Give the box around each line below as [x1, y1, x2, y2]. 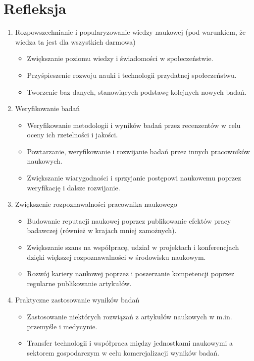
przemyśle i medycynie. [27, 321, 98, 331]
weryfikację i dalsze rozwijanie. [27, 182, 120, 192]
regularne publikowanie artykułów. [27, 278, 132, 288]
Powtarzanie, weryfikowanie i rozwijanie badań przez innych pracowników [27, 146, 250, 156]
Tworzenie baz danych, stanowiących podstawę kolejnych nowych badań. [27, 86, 247, 97]
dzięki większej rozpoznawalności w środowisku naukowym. [27, 251, 206, 262]
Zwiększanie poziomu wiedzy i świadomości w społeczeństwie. [27, 53, 213, 63]
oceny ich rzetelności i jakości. [27, 129, 118, 140]
